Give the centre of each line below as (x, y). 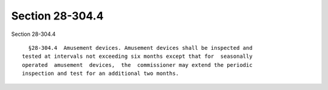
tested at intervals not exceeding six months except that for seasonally (137, 57)
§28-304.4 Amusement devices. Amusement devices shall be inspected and (140, 48)
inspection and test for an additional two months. (101, 74)
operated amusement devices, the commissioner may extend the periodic (137, 65)
